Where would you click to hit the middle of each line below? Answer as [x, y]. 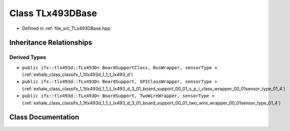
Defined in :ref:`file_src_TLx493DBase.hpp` [67, 28]
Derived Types [28, 57]
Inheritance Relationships [51, 43]
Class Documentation [44, 117]
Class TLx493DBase [53, 13]
